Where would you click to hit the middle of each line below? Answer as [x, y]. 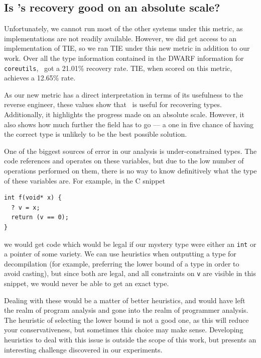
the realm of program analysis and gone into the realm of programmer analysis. [126, 310]
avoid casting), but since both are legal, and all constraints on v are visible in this [130, 273]
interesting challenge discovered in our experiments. [83, 349]
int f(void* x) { [33, 198]
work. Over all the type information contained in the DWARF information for [124, 58]
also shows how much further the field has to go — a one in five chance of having [129, 124]
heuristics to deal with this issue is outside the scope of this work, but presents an [130, 340]
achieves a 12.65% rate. [40, 78]
